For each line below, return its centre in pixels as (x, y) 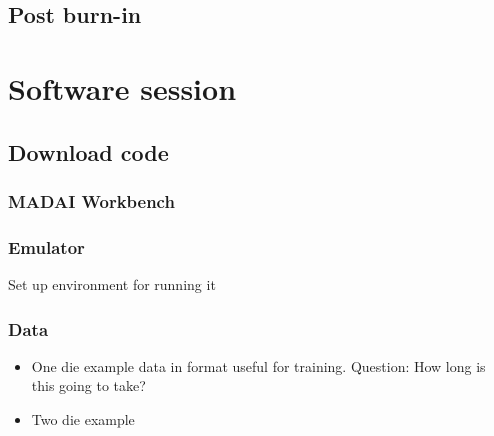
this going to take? (88, 385)
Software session (122, 87)
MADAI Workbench (91, 200)
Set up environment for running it (112, 284)
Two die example (83, 419)
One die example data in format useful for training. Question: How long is (258, 365)
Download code (88, 151)
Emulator (46, 246)
